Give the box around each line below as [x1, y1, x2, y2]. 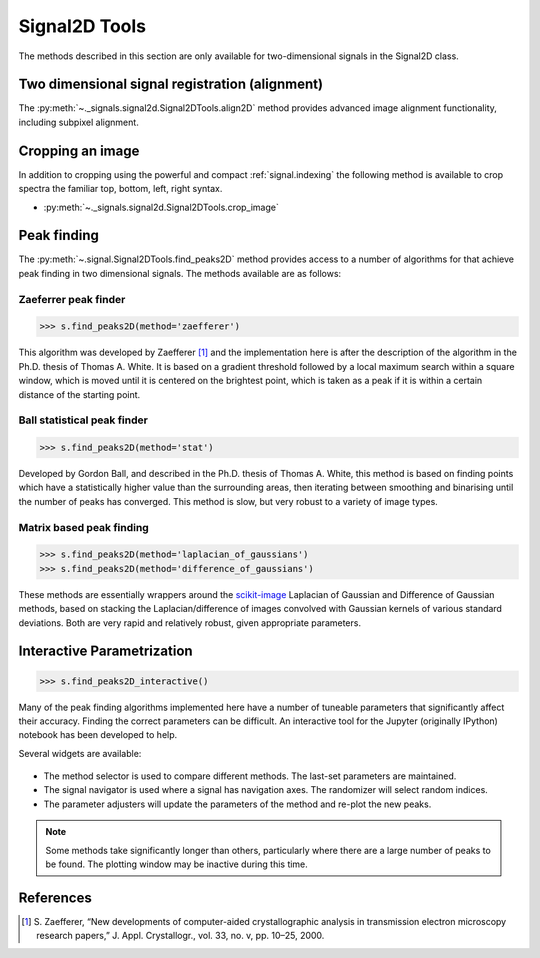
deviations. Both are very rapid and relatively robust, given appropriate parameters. [18, 616, 362, 629]
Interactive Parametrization [18, 643, 194, 660]
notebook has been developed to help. [18, 729, 178, 741]
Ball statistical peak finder [18, 413, 149, 427]
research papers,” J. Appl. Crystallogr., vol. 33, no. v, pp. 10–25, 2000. [36, 930, 325, 942]
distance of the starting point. [18, 388, 141, 400]
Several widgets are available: [18, 747, 142, 759]
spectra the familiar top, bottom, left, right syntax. [18, 183, 223, 195]
